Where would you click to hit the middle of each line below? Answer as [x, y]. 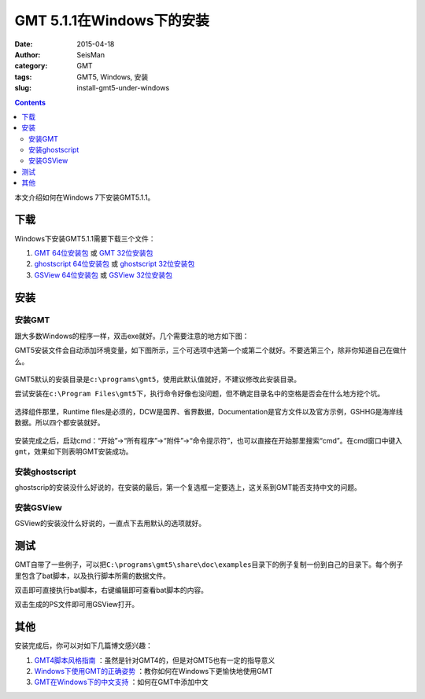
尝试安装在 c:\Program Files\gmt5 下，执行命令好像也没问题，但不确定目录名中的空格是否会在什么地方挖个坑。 [200, 394]
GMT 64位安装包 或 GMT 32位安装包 [94, 252]
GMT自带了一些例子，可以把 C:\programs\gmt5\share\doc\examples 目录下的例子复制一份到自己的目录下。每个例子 [209, 565]
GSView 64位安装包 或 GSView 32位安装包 [103, 274]
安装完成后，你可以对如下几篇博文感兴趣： [83, 646]
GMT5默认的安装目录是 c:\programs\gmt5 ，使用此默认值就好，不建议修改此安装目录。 [158, 379]
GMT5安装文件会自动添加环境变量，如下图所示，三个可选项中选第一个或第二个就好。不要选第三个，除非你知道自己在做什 [211, 351]
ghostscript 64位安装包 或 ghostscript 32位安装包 [115, 264]
